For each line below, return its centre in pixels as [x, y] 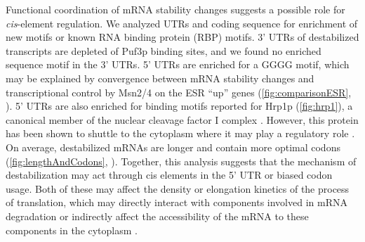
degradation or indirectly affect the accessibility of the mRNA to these [157, 216]
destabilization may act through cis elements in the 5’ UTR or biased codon [169, 175]
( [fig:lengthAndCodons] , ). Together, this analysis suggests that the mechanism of [181, 161]
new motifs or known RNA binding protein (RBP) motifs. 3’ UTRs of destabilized [182, 37]
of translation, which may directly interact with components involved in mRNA [177, 202]
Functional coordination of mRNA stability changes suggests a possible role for [175, 9]
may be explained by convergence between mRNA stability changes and [160, 78]
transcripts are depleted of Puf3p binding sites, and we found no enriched [164, 50]
